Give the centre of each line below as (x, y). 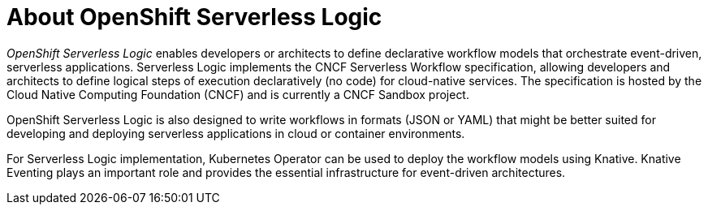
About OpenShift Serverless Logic (194, 17)
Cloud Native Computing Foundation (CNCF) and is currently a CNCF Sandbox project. (238, 94)
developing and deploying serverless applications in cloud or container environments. (236, 133)
